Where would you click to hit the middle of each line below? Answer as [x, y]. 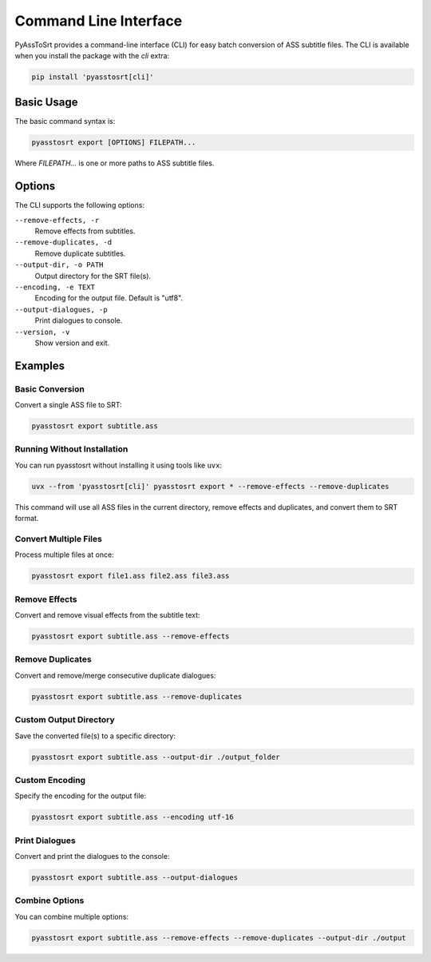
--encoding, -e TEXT [55, 287]
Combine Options [49, 900]
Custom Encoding [50, 780]
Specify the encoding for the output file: [81, 796]
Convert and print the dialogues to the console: [92, 856]
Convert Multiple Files [59, 539]
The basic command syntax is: [65, 121]
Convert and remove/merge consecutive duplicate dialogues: [115, 675]
